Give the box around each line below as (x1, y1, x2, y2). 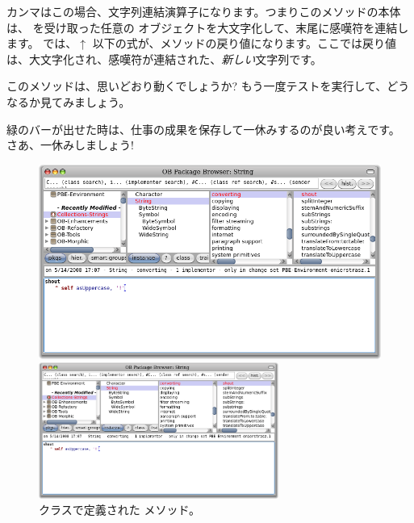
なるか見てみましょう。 (6, 93, 131, 110)
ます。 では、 (6, 35, 77, 52)
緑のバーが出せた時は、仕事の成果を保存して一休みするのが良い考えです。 (6, 120, 400, 137)
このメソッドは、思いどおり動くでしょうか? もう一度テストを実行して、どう (6, 77, 410, 94)
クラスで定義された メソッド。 (39, 501, 201, 518)
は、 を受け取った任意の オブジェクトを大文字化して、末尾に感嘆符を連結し (6, 19, 409, 36)
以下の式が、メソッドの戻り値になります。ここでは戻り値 (92, 35, 396, 52)
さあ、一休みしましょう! (6, 136, 134, 153)
